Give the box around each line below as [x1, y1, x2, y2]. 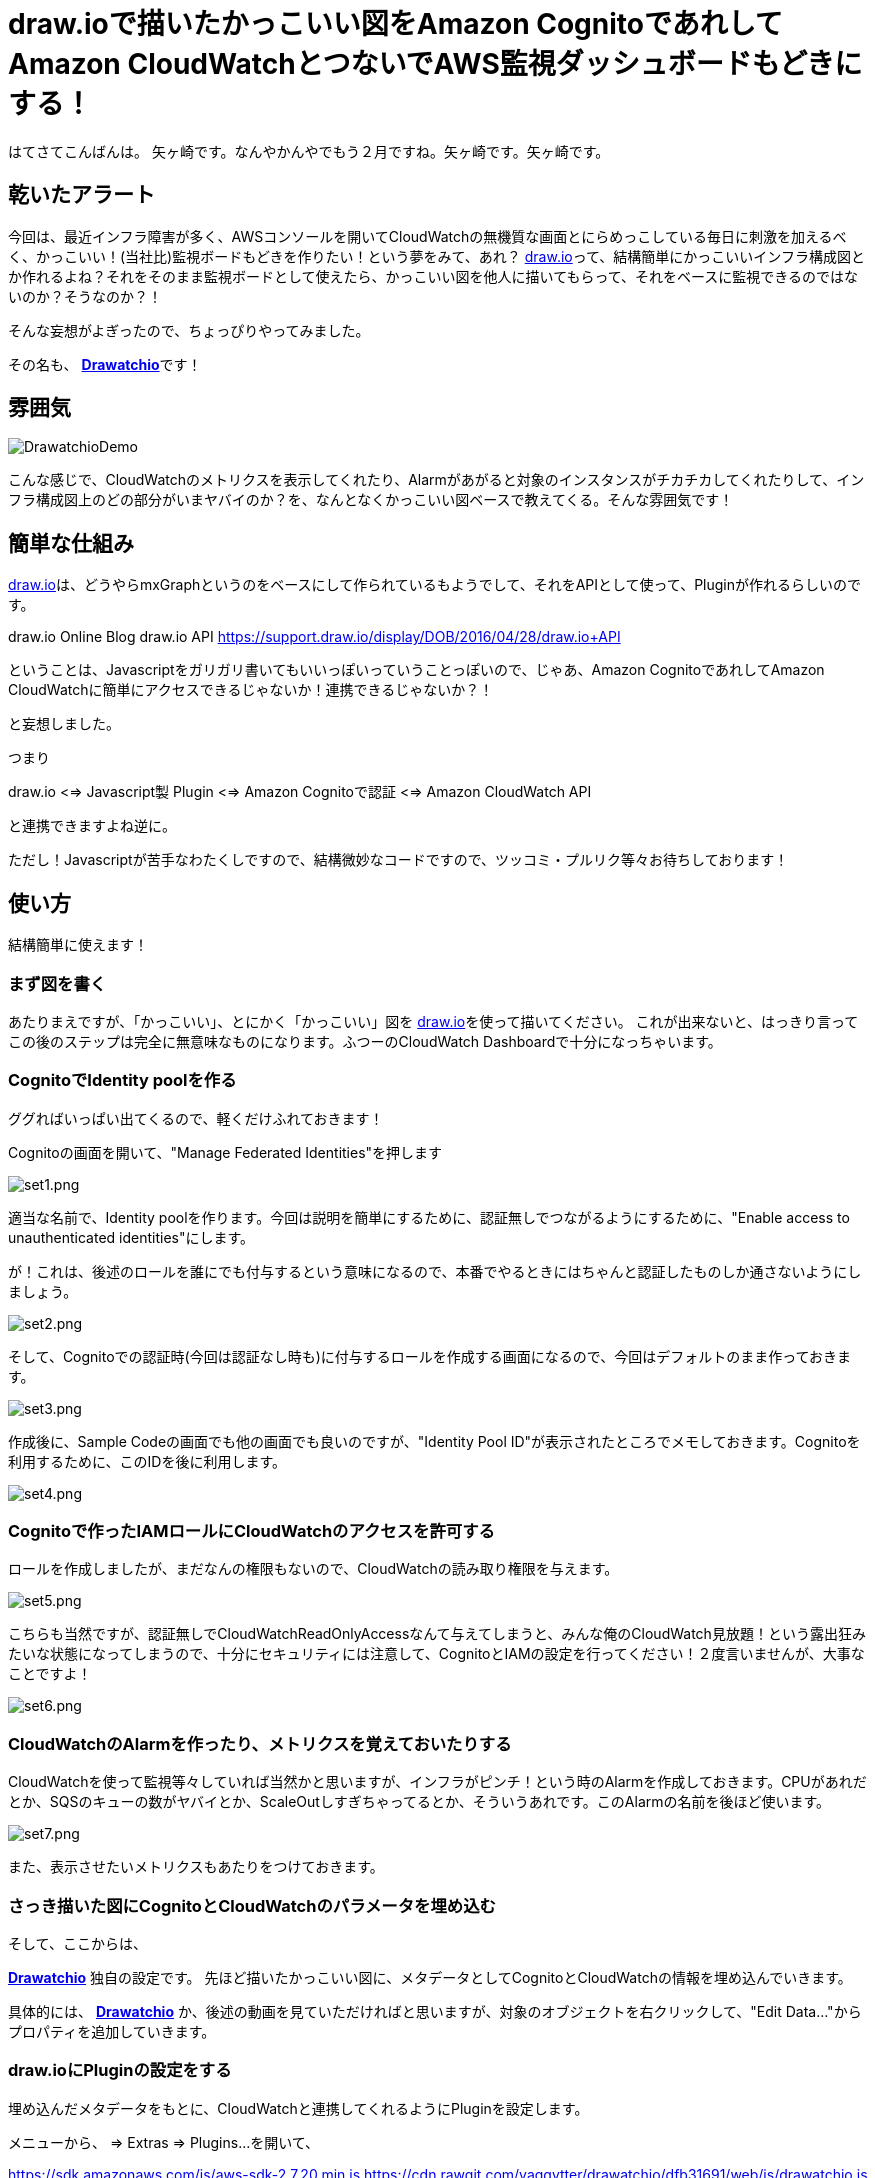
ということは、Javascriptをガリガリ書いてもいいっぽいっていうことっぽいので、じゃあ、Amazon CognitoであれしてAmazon [8, 661, 825, 679]
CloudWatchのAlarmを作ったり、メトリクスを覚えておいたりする [8, 1733, 512, 1754]
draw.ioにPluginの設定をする [8, 2060, 232, 2081]
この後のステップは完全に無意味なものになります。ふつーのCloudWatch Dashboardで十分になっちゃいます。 [8, 1032, 722, 1050]
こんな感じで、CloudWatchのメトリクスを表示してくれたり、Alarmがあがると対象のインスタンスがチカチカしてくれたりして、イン [8, 471, 865, 489]
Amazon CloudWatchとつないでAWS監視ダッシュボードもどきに [8, 47, 863, 81]
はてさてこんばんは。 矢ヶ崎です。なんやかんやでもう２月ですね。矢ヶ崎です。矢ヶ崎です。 [8, 142, 610, 160]
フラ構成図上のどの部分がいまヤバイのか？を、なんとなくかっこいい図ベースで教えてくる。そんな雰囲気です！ [8, 491, 734, 509]
